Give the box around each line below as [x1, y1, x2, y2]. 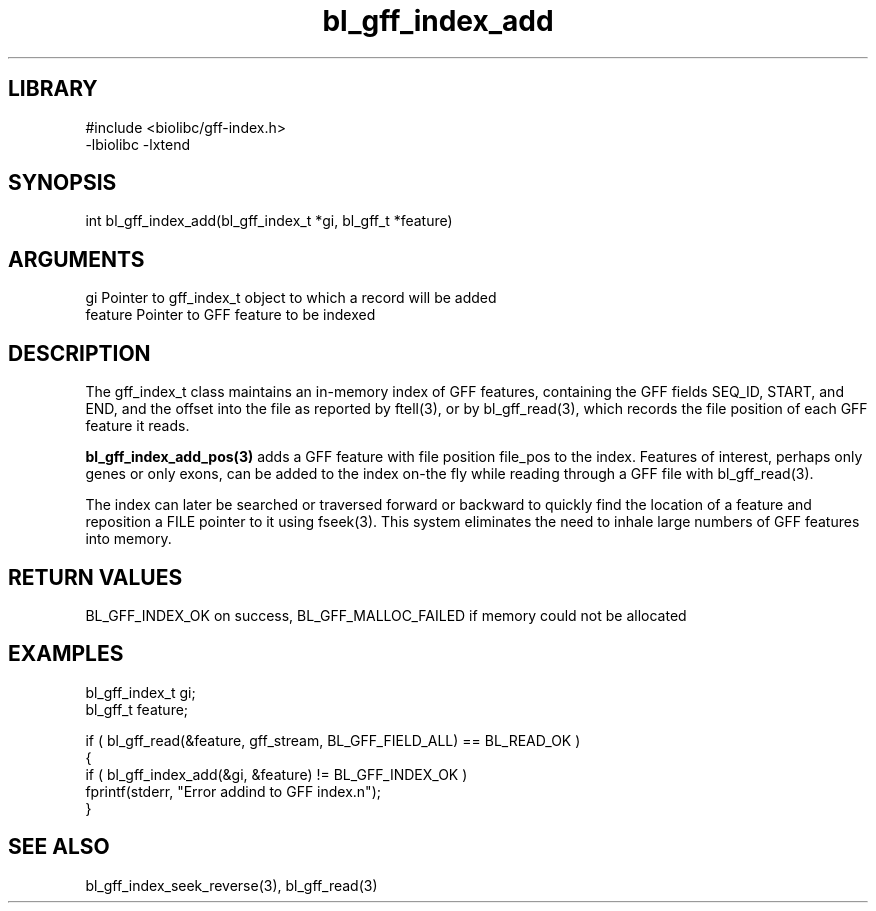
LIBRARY [8, 76, 98, 102]
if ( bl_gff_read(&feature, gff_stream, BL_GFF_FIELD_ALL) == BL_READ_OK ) [85, 731, 581, 749]
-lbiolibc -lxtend [85, 135, 191, 153]
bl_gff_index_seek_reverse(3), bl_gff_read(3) [85, 876, 378, 894]
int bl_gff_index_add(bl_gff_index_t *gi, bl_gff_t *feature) [85, 212, 453, 230]
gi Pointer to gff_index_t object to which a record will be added [85, 289, 497, 307]
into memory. [85, 530, 172, 548]
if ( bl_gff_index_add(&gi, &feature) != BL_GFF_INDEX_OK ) [85, 765, 468, 783]
